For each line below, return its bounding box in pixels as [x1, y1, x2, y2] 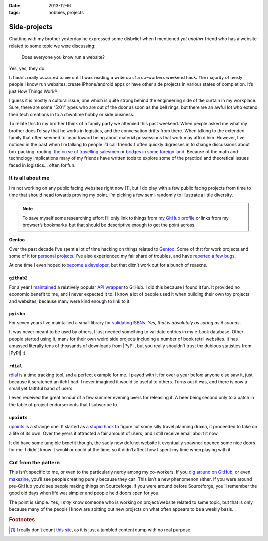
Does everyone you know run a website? [21, 54, 105, 60]
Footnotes [9, 516, 35, 523]
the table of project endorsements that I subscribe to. [9, 401, 119, 407]
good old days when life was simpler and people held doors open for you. [9, 490, 160, 496]
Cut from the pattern [9, 459, 60, 465]
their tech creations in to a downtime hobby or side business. [9, 111, 134, 117]
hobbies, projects [48, 10, 84, 16]
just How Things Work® [9, 88, 58, 94]
